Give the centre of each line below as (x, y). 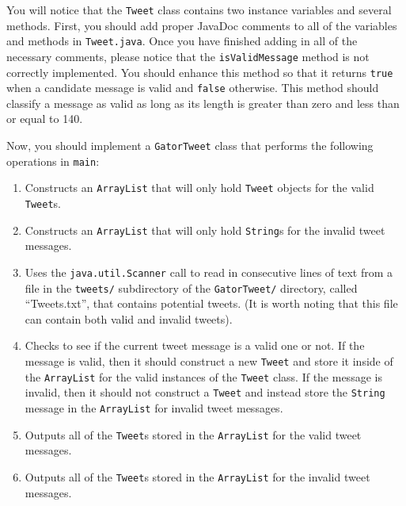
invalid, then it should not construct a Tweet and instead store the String (205, 392)
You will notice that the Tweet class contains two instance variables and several (199, 10)
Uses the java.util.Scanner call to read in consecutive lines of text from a (209, 272)
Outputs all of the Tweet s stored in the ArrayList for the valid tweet (193, 434)
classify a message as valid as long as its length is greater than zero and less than (203, 103)
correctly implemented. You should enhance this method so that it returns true (200, 72)
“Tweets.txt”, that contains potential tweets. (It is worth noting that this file (211, 303)
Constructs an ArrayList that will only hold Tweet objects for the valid (199, 188)
